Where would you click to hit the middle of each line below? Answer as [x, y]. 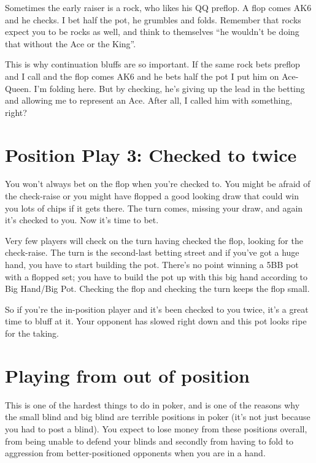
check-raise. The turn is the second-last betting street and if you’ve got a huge [152, 252]
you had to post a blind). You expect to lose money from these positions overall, [156, 428]
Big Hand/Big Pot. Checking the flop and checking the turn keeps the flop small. [157, 289]
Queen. [18, 88]
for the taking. [32, 333]
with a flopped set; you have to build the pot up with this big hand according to [156, 276]
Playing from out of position [127, 375]
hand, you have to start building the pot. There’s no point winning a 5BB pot [152, 265]
